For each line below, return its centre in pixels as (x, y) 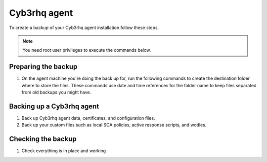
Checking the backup (43, 139)
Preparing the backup (43, 67)
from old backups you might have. (56, 92)
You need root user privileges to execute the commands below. (87, 50)
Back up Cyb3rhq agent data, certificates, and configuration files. (88, 118)
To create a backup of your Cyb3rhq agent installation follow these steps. (84, 28)
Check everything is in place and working (64, 151)
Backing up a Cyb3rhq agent (54, 106)
